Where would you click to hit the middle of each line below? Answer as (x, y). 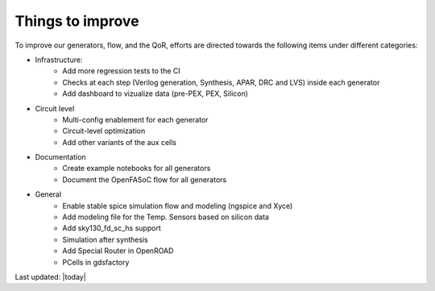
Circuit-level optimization (104, 131)
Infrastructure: (59, 60)
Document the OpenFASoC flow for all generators (145, 179)
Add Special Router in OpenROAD (118, 251)
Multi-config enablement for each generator (135, 119)
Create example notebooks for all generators (137, 168)
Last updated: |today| (50, 276)
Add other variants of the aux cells (120, 142)
